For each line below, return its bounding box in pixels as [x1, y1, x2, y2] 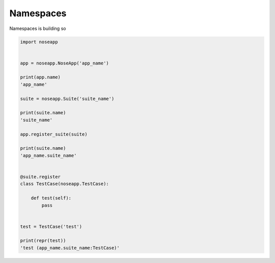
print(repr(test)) [20, 238, 66, 244]
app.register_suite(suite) [20, 131, 88, 137]
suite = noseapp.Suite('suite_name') [20, 95, 115, 102]
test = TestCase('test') [20, 223, 82, 229]
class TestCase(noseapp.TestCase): [20, 181, 109, 187]
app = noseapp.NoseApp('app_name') [20, 60, 109, 66]
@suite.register [20, 174, 61, 180]
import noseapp [20, 39, 58, 45]
